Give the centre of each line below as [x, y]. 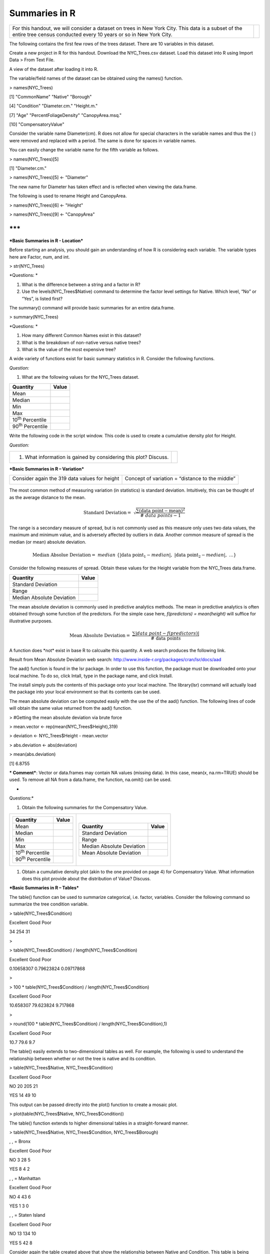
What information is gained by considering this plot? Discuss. [97, 457]
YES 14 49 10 [23, 1095]
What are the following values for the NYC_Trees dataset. [80, 377]
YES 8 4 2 [19, 1169]
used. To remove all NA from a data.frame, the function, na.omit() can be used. [90, 779]
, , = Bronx [20, 1142]
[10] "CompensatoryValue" [37, 124]
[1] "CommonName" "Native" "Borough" [50, 97]
